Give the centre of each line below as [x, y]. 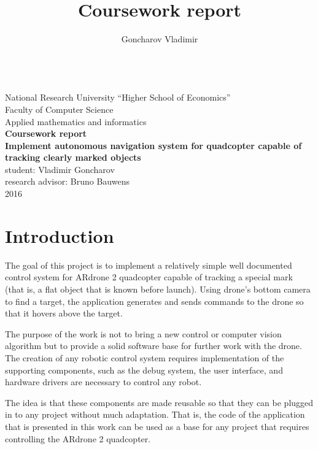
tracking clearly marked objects [73, 157]
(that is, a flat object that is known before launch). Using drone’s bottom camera [158, 289]
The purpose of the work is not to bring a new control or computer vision [143, 333]
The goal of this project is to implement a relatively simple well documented [149, 265]
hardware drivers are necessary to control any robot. [103, 382]
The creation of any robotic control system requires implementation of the [145, 357]
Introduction [60, 235]
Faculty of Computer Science [59, 109]
